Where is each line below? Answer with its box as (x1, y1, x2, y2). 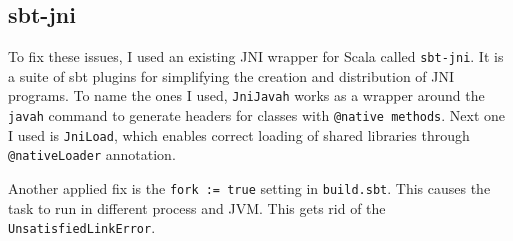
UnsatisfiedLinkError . (8, 217, 156, 238)
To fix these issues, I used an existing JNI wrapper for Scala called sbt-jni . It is (8, 46, 504, 67)
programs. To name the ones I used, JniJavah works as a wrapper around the (8, 85, 485, 106)
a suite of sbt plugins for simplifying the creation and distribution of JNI (8, 65, 455, 86)
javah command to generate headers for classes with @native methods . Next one (8, 105, 506, 126)
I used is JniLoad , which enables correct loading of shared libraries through (8, 124, 470, 145)
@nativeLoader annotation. (8, 144, 176, 165)
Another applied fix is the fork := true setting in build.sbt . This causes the (8, 178, 491, 199)
